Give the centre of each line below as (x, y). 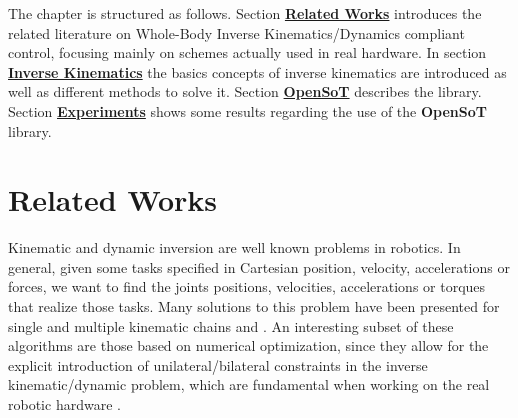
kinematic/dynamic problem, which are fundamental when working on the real (249, 384)
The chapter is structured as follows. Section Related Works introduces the (245, 13)
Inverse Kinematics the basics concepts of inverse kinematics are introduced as (257, 71)
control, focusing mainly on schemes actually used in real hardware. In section (247, 52)
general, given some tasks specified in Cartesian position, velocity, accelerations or (259, 266)
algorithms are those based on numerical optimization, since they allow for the (248, 345)
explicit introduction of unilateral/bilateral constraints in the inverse (218, 364)
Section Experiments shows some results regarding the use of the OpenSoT (247, 110)
